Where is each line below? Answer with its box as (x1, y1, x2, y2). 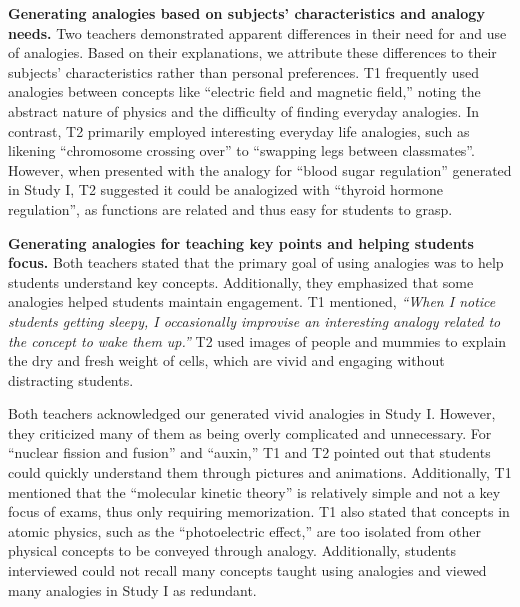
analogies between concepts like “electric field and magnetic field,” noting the (8, 81, 481, 102)
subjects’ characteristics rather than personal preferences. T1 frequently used (8, 61, 480, 82)
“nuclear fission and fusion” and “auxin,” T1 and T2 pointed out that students (8, 442, 491, 463)
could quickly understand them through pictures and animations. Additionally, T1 (8, 462, 512, 483)
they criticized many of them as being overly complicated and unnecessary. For (8, 422, 492, 443)
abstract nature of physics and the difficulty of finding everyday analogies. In (8, 100, 480, 121)
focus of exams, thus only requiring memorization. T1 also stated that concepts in (8, 501, 510, 522)
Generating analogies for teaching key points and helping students (8, 232, 474, 253)
